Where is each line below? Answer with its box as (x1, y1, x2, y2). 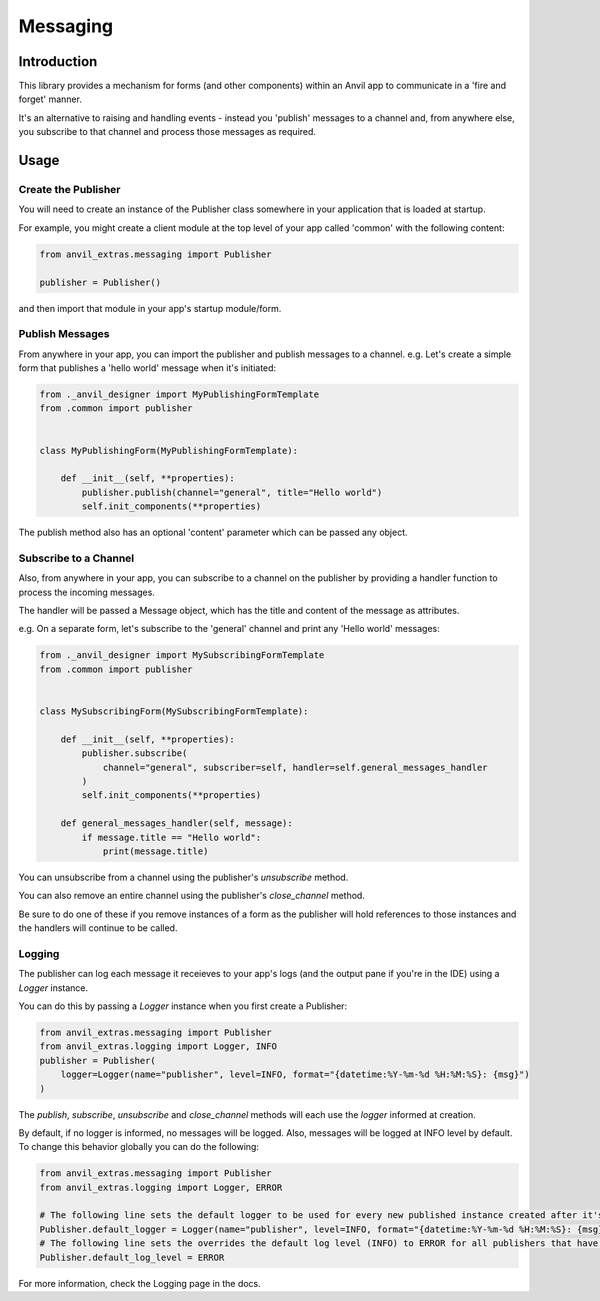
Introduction (18, 53, 98, 70)
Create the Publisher (18, 183, 121, 197)
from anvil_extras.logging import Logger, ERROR (39, 1181, 283, 1193)
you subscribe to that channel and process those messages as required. (18, 126, 317, 138)
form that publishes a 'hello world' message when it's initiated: (18, 362, 277, 374)
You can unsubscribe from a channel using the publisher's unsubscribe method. (18, 871, 349, 883)
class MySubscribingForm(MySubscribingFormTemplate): (39, 706, 309, 717)
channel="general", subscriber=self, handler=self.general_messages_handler (102, 761, 489, 773)
